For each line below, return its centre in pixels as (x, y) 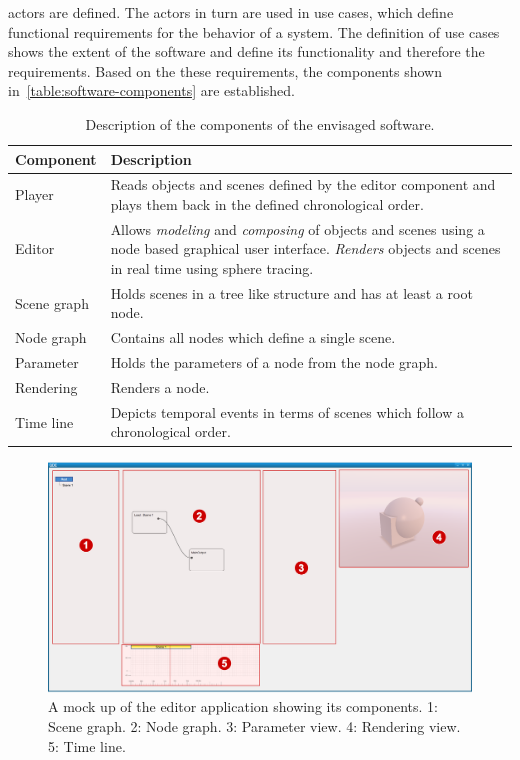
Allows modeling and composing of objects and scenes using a (297, 228)
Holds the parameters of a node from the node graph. (274, 362)
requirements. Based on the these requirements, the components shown (225, 70)
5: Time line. (87, 745)
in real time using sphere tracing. (212, 268)
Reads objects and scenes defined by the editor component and (303, 184)
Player (34, 194)
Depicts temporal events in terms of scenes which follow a (287, 411)
